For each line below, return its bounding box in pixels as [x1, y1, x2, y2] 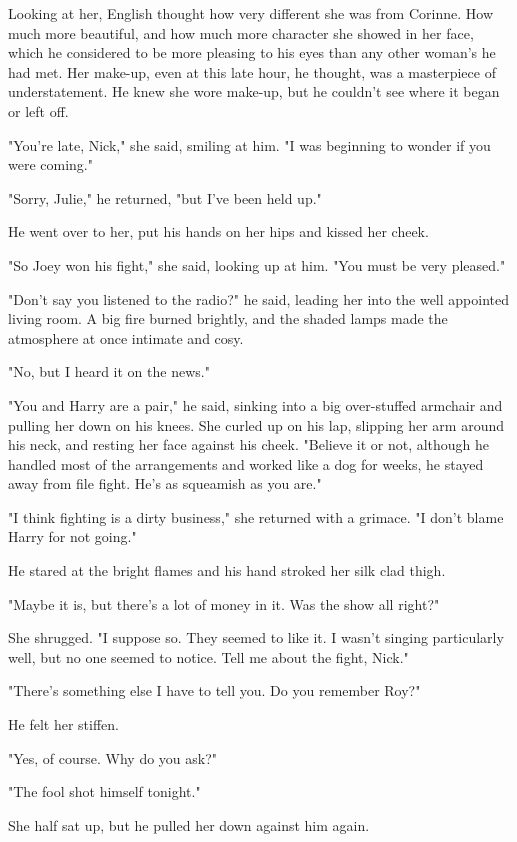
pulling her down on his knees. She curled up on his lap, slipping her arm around [8, 414, 505, 435]
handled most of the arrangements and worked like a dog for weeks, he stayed [8, 453, 484, 474]
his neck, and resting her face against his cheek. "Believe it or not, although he [8, 434, 490, 455]
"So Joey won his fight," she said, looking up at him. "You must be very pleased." [8, 254, 506, 275]
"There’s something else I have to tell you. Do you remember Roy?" [8, 680, 421, 701]
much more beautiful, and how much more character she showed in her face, [8, 22, 474, 43]
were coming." [8, 154, 93, 175]
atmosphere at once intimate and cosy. [8, 327, 244, 348]
